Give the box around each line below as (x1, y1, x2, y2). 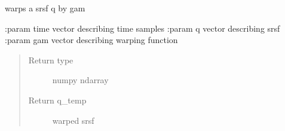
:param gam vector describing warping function (5, 33, 178, 46)
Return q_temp (28, 93, 87, 106)
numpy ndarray (52, 74, 109, 86)
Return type (28, 53, 73, 66)
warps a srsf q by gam (5, 2, 85, 14)
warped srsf (52, 114, 94, 126)
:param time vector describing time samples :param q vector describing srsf (5, 22, 280, 34)
